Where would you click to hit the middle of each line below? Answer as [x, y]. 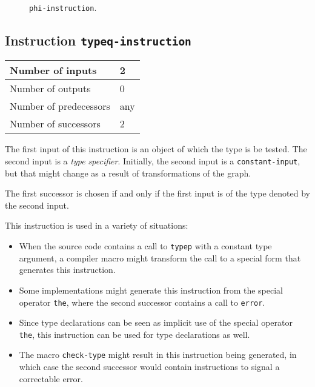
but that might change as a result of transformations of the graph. [128, 173]
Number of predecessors [60, 106]
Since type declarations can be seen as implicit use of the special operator [156, 322]
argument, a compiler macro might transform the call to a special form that [160, 257]
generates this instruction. [67, 270]
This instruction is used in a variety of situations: [97, 225]
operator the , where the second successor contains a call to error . [142, 302]
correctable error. [51, 378]
